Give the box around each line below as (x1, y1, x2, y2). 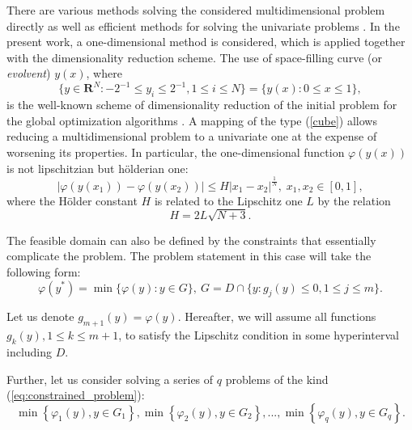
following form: (6, 263, 81, 280)
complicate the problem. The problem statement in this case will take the (6, 247, 372, 264)
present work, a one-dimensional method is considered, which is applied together (6, 33, 406, 50)
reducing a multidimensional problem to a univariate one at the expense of (6, 128, 377, 145)
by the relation (317, 192, 391, 209)
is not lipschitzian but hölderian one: (6, 159, 189, 176)
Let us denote (6, 308, 74, 325)
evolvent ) (6, 65, 51, 82)
